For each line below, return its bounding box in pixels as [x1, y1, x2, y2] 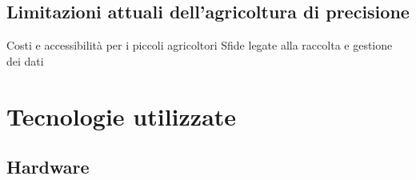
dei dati [6, 52, 44, 69]
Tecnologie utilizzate [6, 99, 237, 132]
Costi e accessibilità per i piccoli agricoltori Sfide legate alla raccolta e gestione [6, 37, 393, 54]
